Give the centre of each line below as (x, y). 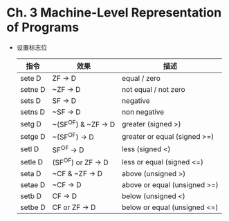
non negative (143, 112)
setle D (31, 162)
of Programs (43, 27)
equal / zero (141, 78)
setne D (33, 89)
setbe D (33, 207)
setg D (31, 124)
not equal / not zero (153, 89)
